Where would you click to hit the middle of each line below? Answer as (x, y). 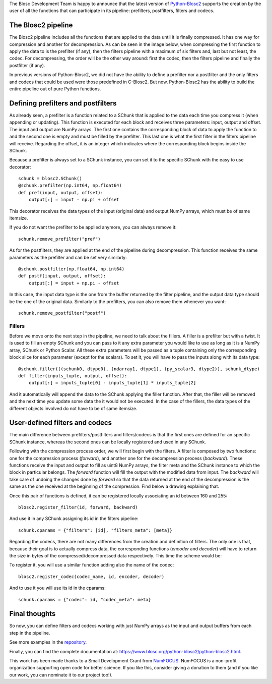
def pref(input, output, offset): (61, 192)
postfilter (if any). (27, 65)
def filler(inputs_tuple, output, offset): (73, 376)
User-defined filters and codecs (61, 423)
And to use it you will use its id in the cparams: (57, 588)
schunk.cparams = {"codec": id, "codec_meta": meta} (85, 600)
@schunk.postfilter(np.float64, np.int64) (72, 269)
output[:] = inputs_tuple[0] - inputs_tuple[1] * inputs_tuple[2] (112, 383)
